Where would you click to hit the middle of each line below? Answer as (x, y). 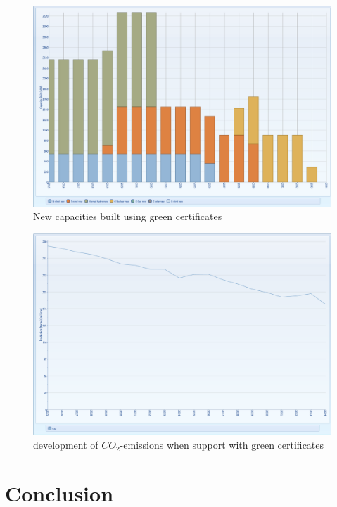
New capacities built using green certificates (128, 216)
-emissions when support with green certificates (222, 445)
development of (66, 445)
